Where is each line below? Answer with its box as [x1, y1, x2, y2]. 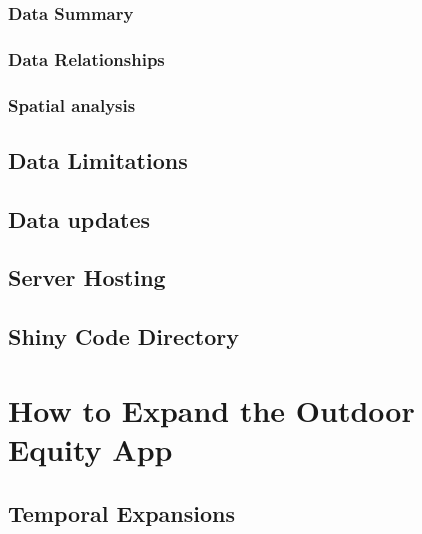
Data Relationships [8, 46, 165, 71]
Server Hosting [8, 262, 166, 293]
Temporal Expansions [8, 497, 236, 528]
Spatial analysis [8, 92, 136, 117]
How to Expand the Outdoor [8, 389, 415, 430]
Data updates [8, 203, 151, 234]
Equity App [8, 429, 173, 470]
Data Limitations [8, 144, 188, 175]
